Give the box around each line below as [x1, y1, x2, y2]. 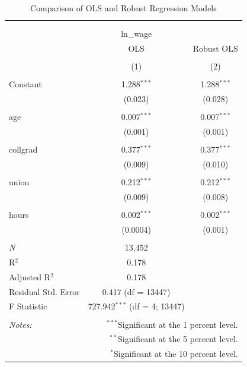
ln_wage [121, 27, 152, 40]
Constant [9, 78, 42, 90]
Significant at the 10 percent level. [114, 347, 238, 360]
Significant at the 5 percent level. [118, 333, 238, 345]
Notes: [9, 318, 32, 330]
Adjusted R [9, 270, 50, 283]
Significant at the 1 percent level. [118, 318, 238, 330]
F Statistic [9, 300, 47, 312]
